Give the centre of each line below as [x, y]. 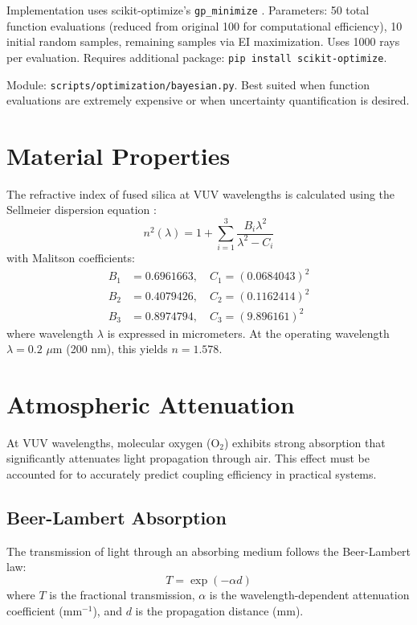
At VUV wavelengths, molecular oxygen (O [113, 442]
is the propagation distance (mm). [219, 610]
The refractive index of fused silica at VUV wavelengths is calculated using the [201, 193]
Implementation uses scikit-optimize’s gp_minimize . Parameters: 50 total [188, 10]
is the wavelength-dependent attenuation [309, 595]
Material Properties [119, 155]
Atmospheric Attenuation [151, 403]
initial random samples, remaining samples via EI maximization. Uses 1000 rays [203, 41]
